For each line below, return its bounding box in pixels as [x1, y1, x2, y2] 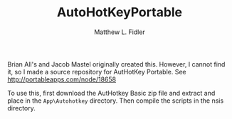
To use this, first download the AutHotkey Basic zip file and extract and [7, 89, 216, 97]
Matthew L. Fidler [93, 28, 146, 36]
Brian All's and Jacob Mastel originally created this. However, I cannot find [7, 59, 226, 68]
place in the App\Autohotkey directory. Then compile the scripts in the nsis [7, 96, 224, 105]
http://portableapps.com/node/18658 [7, 75, 116, 84]
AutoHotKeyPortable [56, 4, 183, 21]
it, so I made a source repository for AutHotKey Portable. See [7, 67, 186, 76]
